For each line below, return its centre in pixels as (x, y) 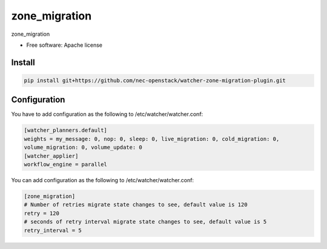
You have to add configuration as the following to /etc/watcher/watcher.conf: (107, 114)
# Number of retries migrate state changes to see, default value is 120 (136, 205)
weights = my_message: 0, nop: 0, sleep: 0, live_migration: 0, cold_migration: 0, (152, 139)
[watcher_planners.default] (65, 130)
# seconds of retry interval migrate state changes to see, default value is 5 (145, 222)
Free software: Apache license (64, 45)
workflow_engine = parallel (65, 164)
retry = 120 (42, 213)
